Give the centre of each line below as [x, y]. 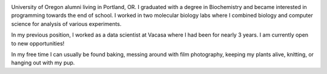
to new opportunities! [38, 43]
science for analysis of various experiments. [66, 23]
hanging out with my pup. [43, 63]
